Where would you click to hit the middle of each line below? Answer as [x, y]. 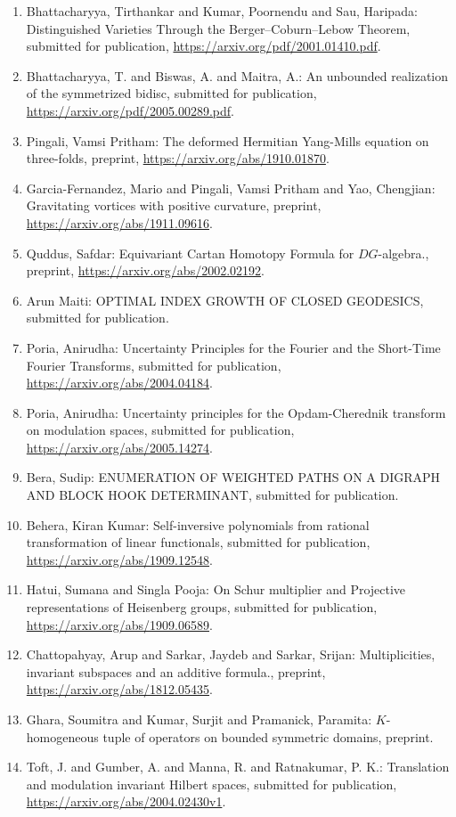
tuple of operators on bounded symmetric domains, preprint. [268, 736]
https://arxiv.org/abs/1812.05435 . [119, 689]
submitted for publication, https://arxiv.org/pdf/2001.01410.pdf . [204, 46]
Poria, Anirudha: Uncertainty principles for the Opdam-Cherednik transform [236, 412]
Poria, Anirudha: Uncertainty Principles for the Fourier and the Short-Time [233, 347]
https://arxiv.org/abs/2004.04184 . [119, 383]
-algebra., [403, 253]
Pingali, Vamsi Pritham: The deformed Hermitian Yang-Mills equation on [228, 140]
